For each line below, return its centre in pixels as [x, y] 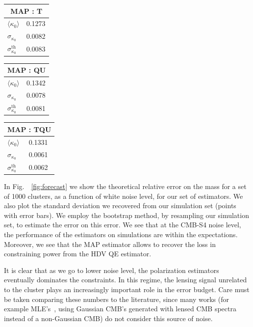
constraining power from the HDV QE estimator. [78, 254]
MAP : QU [27, 70]
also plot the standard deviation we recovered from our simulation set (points [120, 205]
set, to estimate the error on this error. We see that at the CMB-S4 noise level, [123, 225]
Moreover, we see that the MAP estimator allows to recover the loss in [110, 244]
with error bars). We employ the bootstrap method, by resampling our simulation [126, 215]
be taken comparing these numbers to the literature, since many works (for [117, 299]
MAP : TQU [29, 129]
